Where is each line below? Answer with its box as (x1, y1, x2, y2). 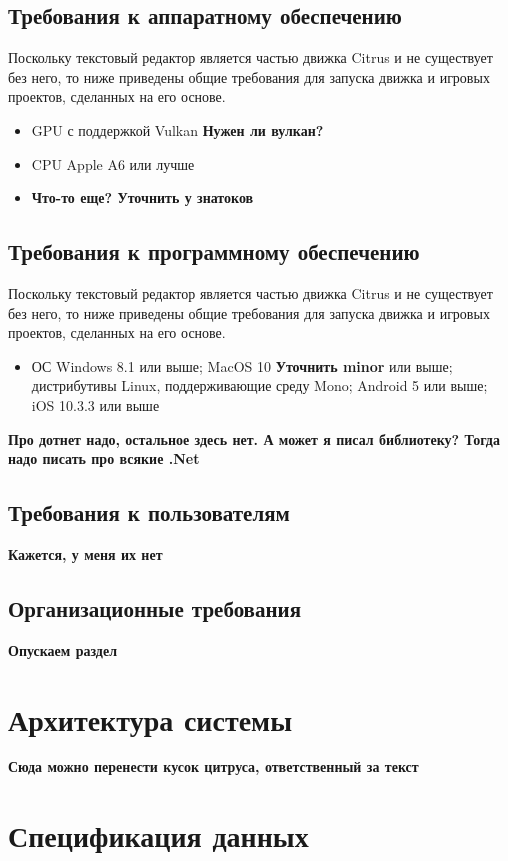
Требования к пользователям (8, 497, 290, 528)
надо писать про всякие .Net (8, 448, 200, 469)
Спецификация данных (8, 815, 309, 856)
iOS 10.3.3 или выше (31, 394, 160, 415)
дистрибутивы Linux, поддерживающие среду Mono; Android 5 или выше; (31, 375, 488, 396)
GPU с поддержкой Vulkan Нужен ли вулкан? (31, 119, 324, 140)
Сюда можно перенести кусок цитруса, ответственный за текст (8, 756, 419, 777)
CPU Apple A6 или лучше (31, 153, 195, 174)
